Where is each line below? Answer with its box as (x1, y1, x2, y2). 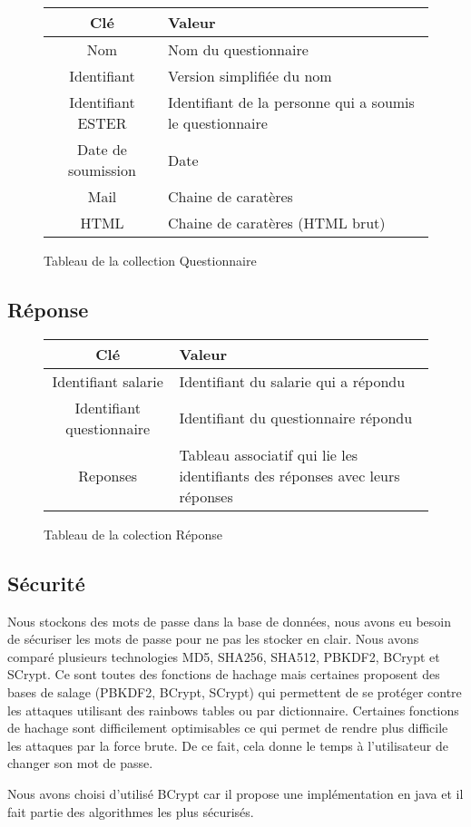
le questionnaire (167, 112, 268, 133)
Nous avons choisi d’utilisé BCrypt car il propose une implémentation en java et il (7, 783, 464, 803)
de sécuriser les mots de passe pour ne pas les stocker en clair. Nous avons (7, 629, 419, 648)
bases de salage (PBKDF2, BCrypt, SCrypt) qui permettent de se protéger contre (7, 682, 462, 701)
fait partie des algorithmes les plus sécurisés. (7, 802, 254, 821)
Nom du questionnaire (167, 39, 309, 60)
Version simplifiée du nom (167, 65, 332, 86)
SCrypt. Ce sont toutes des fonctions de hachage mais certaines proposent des (7, 665, 440, 684)
